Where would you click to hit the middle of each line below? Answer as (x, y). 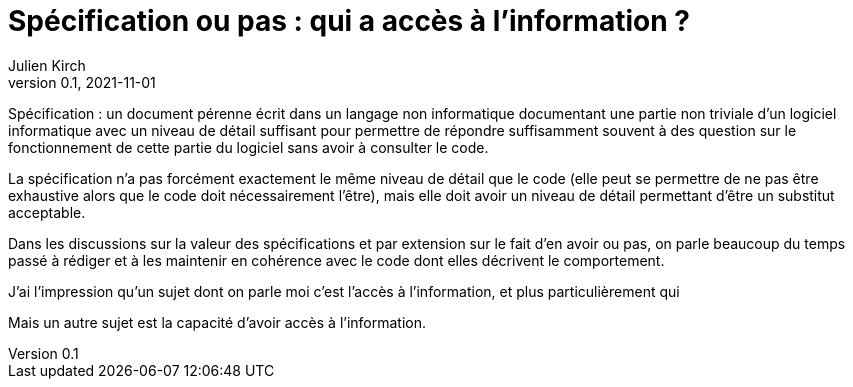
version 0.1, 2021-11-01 (82, 82)
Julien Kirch (47, 65)
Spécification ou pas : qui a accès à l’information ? (349, 21)
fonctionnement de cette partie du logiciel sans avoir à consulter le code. (248, 147)
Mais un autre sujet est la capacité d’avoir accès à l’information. (217, 322)
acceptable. (47, 212)
